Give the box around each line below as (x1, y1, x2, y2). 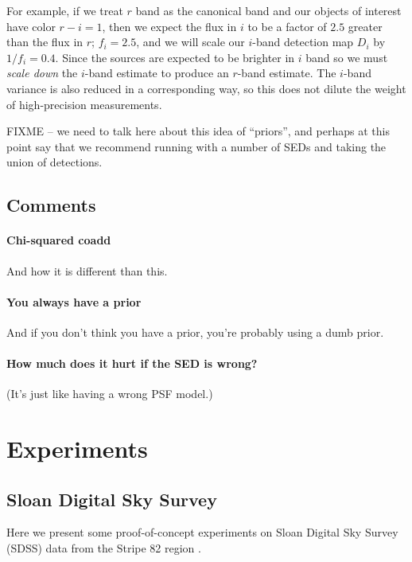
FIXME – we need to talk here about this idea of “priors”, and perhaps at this (6, 123, 390, 139)
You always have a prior (6, 293, 142, 310)
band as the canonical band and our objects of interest (135, 2, 402, 18)
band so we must (305, 49, 388, 65)
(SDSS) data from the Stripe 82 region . (6, 540, 201, 556)
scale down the (6, 64, 78, 81)
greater (348, 18, 383, 34)
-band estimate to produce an (84, 64, 229, 81)
